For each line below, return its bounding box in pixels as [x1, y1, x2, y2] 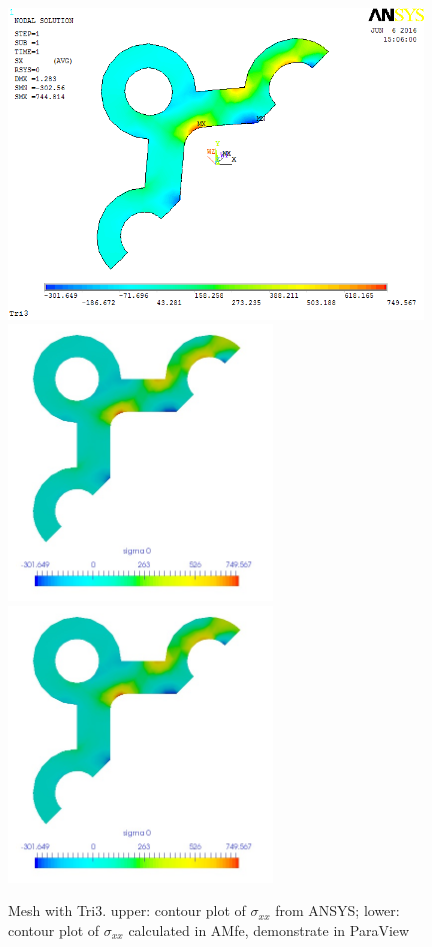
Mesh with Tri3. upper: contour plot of [8, 900, 246, 921]
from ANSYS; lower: [275, 900, 400, 921]
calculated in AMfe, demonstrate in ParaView [128, 919, 410, 940]
